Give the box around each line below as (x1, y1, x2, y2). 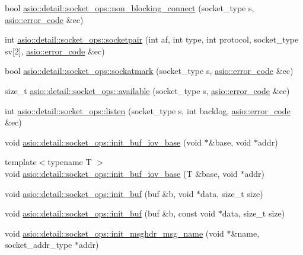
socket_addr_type (5, 238, 72, 251)
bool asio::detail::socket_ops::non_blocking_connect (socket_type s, (5, 2, 254, 14)
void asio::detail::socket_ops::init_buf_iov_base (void (5, 135, 202, 148)
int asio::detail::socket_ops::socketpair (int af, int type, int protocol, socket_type (5, 33, 299, 46)
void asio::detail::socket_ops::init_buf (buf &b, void (5, 187, 194, 199)
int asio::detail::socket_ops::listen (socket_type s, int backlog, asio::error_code (5, 104, 291, 117)
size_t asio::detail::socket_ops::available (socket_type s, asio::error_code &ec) (5, 84, 290, 96)
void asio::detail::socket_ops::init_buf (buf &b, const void (5, 207, 216, 220)
